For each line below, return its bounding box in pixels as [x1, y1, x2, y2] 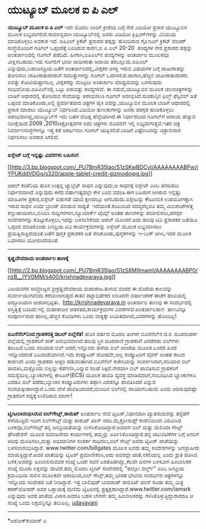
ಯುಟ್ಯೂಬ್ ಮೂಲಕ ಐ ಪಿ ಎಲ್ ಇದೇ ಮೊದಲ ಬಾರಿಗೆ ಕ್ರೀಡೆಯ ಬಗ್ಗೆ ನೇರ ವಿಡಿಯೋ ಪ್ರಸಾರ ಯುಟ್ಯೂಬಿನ [7, 23, 187, 30]
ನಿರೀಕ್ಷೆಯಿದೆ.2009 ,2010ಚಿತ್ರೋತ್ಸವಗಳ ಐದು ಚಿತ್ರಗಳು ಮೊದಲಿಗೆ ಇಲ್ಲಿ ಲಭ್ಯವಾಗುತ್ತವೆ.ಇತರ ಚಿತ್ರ [7, 119, 180, 127]
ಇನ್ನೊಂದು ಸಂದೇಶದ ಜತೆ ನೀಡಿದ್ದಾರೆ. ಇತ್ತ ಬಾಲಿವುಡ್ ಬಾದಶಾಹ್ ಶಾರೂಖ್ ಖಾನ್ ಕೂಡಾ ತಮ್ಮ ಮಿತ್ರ [7, 478, 184, 486]
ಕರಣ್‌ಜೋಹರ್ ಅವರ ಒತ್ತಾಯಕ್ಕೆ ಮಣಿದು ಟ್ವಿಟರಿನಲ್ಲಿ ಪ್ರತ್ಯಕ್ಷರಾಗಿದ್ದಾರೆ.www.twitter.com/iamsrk [7, 485, 191, 492]
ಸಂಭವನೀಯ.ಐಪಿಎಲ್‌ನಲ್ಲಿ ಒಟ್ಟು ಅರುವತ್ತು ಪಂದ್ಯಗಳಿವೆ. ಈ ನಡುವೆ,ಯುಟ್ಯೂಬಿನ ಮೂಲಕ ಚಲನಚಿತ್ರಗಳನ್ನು [7, 85, 193, 93]
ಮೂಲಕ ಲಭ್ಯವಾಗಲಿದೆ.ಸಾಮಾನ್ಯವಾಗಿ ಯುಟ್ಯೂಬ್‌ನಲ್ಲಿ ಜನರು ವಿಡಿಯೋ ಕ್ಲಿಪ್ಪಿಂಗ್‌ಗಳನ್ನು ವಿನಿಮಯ [7, 30, 176, 38]
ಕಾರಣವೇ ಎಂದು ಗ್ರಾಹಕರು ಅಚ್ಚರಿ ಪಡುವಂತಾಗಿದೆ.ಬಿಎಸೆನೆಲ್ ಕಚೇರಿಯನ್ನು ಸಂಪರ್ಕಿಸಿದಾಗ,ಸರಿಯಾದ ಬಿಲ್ [7, 357, 191, 365]
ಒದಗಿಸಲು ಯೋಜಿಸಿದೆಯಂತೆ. [7, 236, 59, 244]
